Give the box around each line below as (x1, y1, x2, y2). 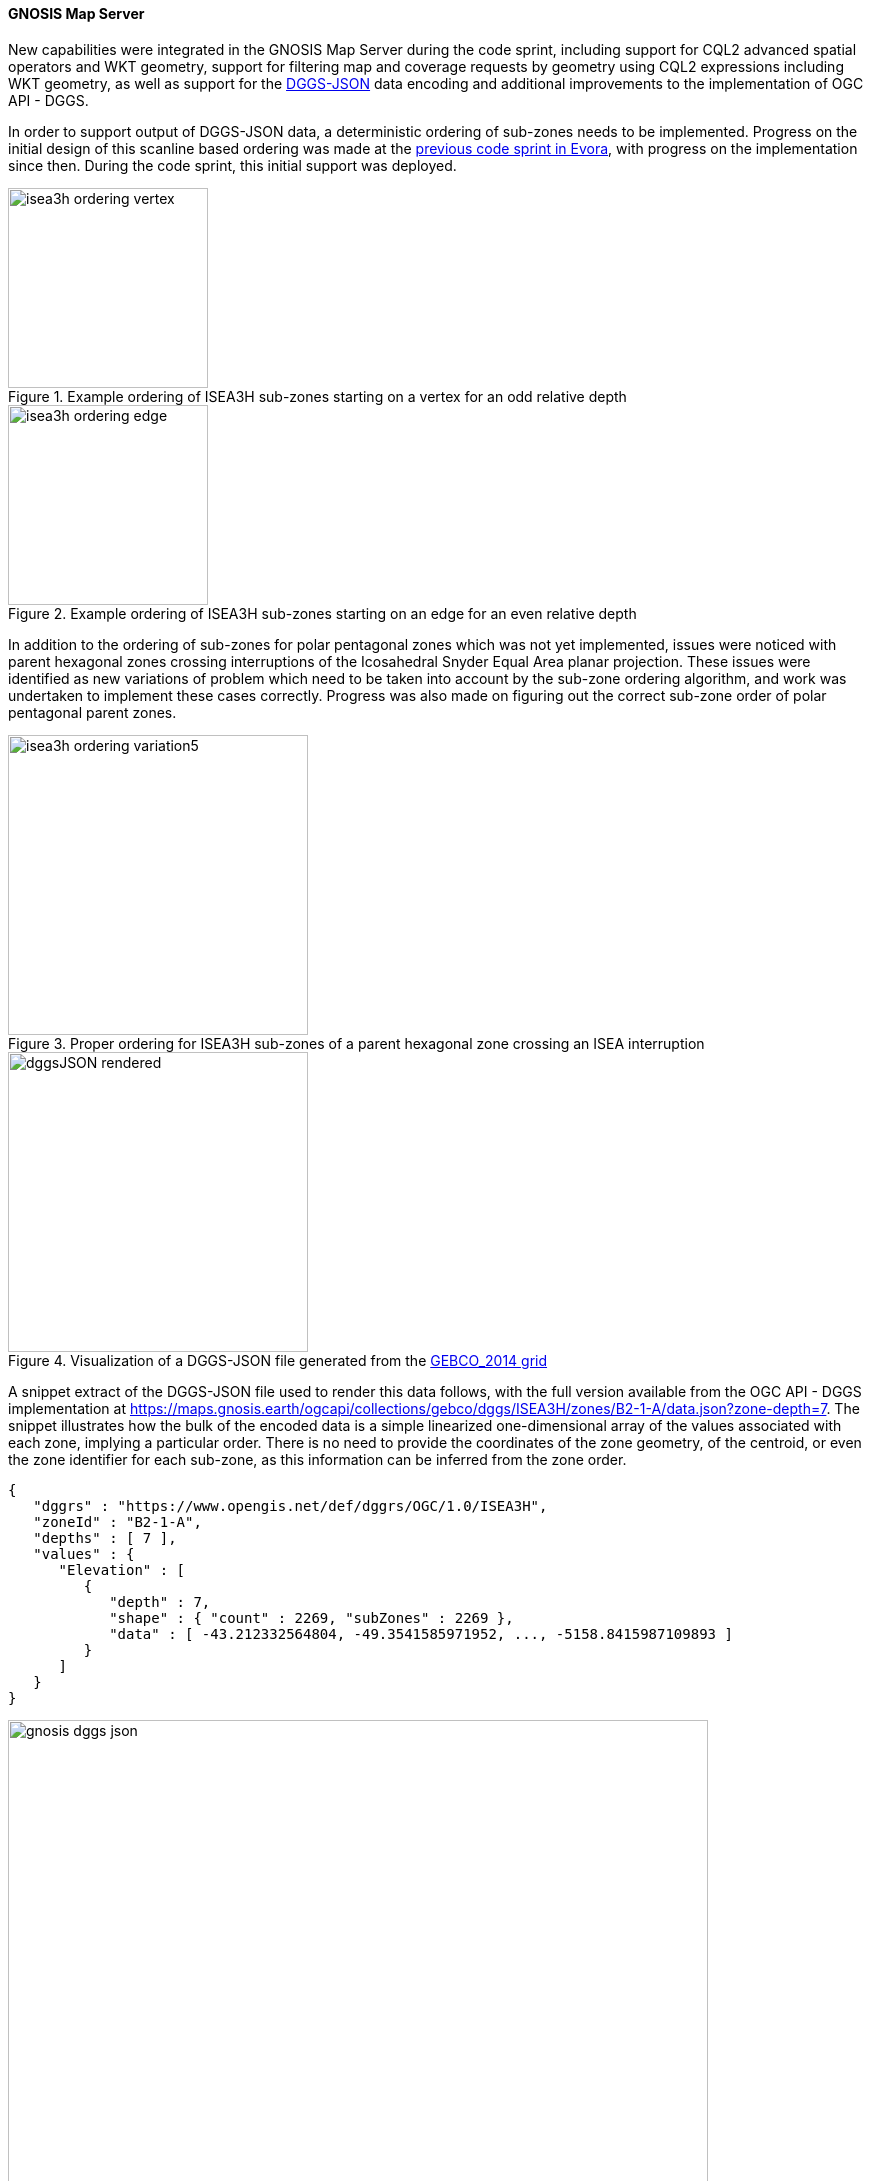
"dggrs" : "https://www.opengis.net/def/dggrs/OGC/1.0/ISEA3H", (33, 1497, 548, 1514)
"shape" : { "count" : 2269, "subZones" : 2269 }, (109, 1609, 514, 1626)
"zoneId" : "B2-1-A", (33, 1513, 202, 1530)
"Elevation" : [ (58, 1561, 186, 1578)
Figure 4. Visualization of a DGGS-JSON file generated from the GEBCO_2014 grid (8, 1351, 548, 1369)
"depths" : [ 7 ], (33, 1529, 177, 1546)
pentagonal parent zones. (8, 703, 177, 721)
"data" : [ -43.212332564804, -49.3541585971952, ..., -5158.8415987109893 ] (109, 1625, 733, 1642)
